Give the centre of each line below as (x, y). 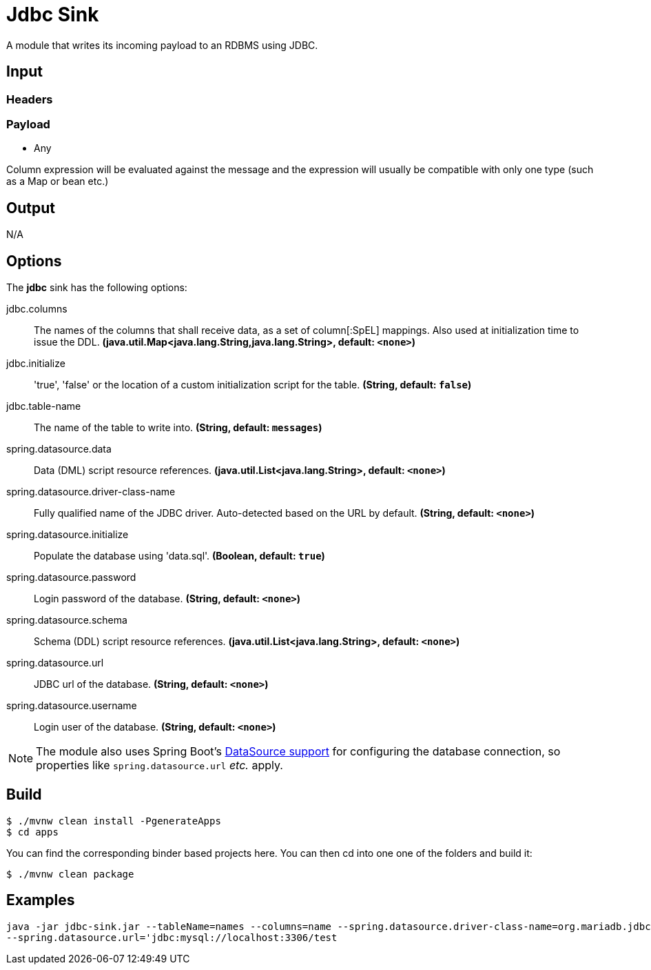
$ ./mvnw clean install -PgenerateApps (114, 821)
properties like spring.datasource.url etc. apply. (159, 765)
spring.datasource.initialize (68, 535)
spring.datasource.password (71, 577)
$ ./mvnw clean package (70, 874)
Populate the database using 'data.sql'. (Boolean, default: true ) (179, 556)
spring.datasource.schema (67, 620)
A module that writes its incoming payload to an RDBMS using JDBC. (162, 45)
